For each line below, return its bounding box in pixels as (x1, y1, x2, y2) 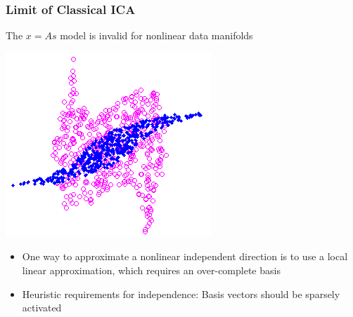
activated (22, 300, 62, 315)
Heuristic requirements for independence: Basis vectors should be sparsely (22, 286, 340, 301)
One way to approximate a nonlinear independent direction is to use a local (22, 249, 348, 264)
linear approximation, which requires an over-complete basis (22, 263, 281, 277)
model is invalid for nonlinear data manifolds (60, 28, 253, 43)
